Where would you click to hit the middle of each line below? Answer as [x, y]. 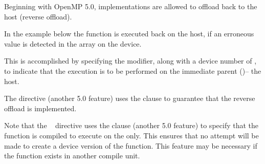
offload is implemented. [40, 108]
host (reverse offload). [38, 16]
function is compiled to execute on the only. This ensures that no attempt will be [131, 135]
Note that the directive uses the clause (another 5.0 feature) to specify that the [131, 125]
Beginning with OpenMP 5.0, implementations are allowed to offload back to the [131, 6]
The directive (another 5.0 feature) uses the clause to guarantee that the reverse [130, 98]
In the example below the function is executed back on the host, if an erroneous [129, 34]
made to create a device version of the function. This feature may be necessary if [131, 145]
